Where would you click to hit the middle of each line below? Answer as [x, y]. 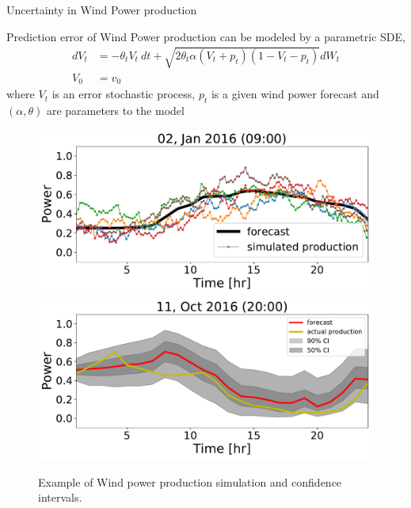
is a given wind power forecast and [295, 94]
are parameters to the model [115, 111]
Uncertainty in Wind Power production [102, 10]
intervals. [60, 497]
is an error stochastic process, [124, 94]
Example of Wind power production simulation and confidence [190, 481]
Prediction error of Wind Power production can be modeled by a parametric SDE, [206, 36]
